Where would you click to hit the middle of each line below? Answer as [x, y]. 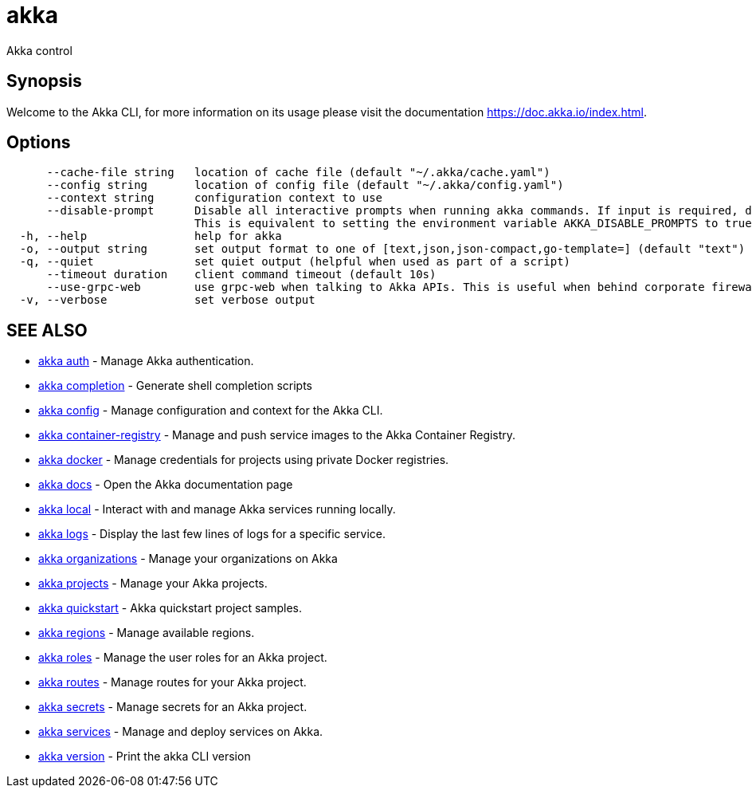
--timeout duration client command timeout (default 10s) [241, 275]
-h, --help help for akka [151, 236]
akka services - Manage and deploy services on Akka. [181, 732]
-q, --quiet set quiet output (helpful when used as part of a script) [295, 262]
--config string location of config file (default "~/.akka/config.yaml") [305, 185]
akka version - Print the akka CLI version [145, 757]
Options [39, 143]
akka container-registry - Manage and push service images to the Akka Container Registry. [277, 435]
